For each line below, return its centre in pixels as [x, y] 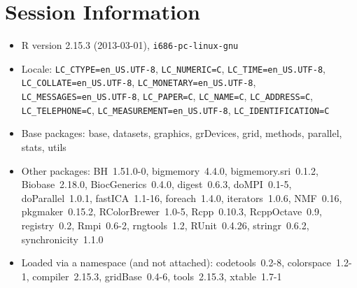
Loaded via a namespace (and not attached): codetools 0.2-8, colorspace [176, 262]
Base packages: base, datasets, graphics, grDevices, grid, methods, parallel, [182, 133]
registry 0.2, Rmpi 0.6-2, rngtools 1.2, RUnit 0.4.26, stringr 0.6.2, [165, 225]
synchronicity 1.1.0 [62, 239]
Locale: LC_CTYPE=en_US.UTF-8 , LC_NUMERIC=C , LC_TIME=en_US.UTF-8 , [173, 68]
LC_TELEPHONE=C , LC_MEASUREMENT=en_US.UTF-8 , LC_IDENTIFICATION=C [175, 109]
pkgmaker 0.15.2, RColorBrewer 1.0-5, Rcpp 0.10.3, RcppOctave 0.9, [171, 211]
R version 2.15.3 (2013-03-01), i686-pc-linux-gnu [130, 45]
